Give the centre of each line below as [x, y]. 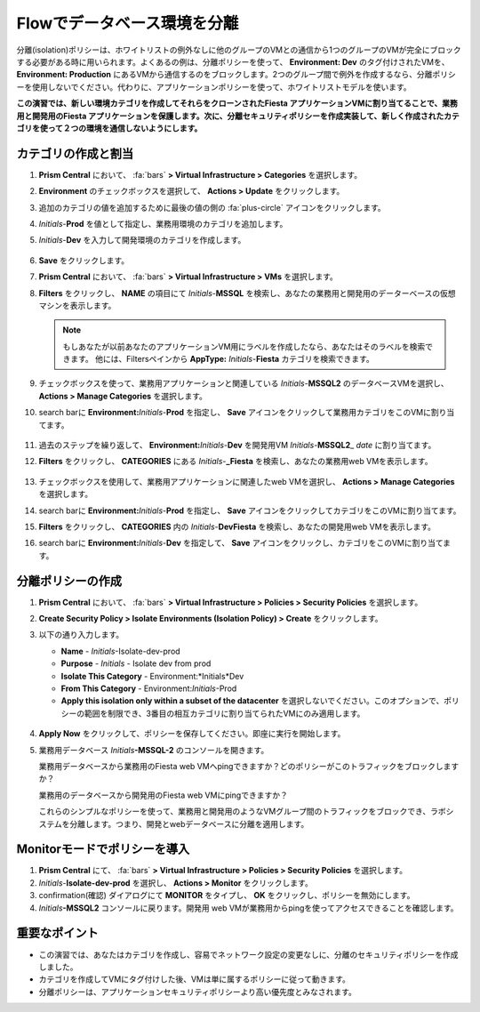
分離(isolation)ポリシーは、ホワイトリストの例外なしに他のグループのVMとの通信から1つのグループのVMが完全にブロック [239, 50]
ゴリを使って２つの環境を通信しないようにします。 [109, 128]
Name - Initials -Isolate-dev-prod [121, 651]
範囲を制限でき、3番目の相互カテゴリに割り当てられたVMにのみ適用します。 [224, 713]
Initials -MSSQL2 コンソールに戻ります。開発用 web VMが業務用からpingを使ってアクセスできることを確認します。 [248, 908]
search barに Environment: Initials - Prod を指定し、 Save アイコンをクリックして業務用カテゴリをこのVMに [235, 413]
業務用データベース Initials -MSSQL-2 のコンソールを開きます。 [154, 750]
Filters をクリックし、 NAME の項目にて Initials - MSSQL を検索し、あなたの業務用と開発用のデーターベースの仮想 [247, 293]
